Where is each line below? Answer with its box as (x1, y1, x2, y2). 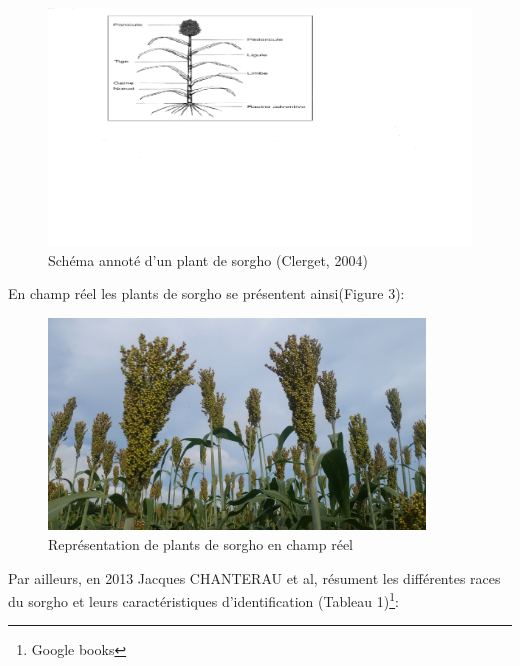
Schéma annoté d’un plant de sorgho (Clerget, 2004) (48, 249, 368, 270)
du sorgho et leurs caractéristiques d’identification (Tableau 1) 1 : (8, 588, 399, 611)
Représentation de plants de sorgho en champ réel (48, 534, 354, 555)
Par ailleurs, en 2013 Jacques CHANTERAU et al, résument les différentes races (8, 567, 501, 588)
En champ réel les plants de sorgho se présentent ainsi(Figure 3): (8, 283, 405, 304)
